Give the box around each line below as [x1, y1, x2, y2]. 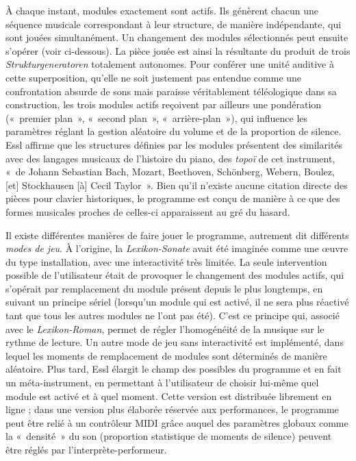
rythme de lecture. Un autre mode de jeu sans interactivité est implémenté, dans [5, 335, 344, 349]
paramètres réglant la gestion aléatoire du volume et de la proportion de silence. [5, 124, 342, 138]
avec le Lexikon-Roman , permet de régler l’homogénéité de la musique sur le [5, 321, 325, 336]
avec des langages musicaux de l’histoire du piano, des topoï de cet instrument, [5, 151, 335, 165]
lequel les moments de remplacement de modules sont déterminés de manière [5, 348, 327, 362]
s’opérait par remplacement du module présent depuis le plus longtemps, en [5, 281, 323, 295]
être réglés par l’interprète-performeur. [5, 443, 167, 456]
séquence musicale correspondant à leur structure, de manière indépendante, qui [5, 16, 342, 31]
